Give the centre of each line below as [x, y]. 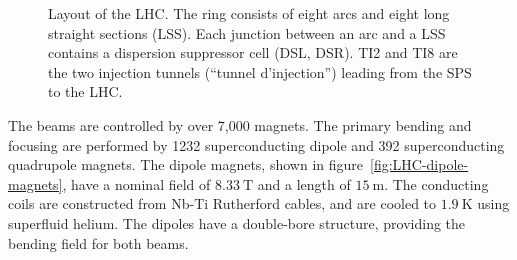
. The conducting [436, 183]
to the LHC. [85, 91]
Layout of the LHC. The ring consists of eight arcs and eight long [249, 13]
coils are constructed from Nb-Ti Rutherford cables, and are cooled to [222, 203]
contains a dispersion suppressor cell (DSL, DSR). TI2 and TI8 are [253, 52]
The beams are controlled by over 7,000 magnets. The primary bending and [240, 124]
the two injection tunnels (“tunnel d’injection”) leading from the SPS [260, 71]
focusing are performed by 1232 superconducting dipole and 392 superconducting [256, 144]
